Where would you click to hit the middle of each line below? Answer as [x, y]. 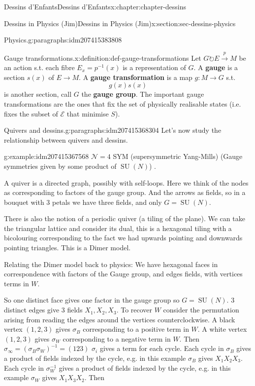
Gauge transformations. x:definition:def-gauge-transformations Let [103, 58]
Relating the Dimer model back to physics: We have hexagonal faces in [111, 264]
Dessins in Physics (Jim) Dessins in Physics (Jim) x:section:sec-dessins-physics [120, 23]
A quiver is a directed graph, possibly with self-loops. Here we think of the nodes [126, 182]
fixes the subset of [31, 113]
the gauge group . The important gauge [143, 94]
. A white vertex [222, 329]
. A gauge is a [216, 67]
